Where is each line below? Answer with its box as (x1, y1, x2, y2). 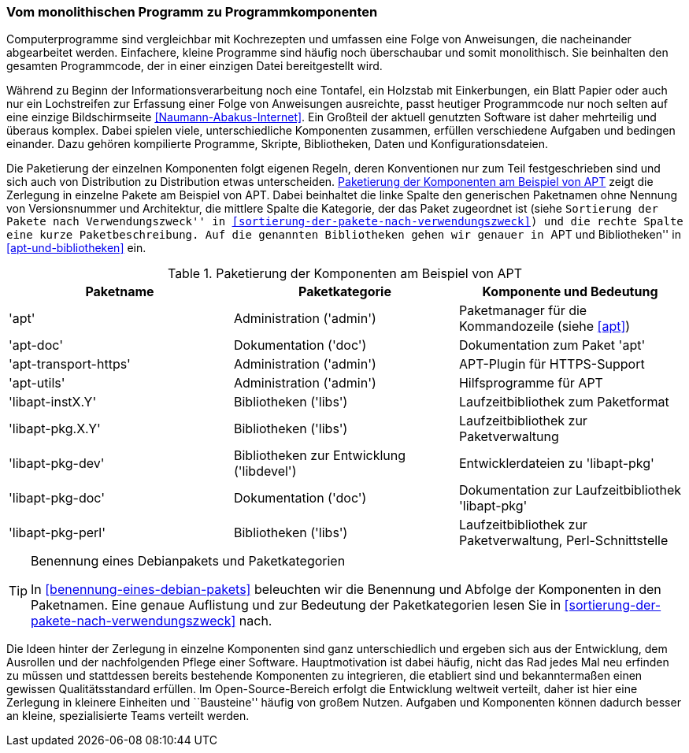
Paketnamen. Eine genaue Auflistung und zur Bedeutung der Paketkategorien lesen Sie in (31, 597, 561, 614)
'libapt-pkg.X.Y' (9, 421, 101, 437)
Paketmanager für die (458, 302, 587, 319)
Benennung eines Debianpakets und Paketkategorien (31, 553, 346, 569)
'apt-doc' (9, 337, 63, 354)
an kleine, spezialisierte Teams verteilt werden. (6, 709, 250, 723)
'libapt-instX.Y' (9, 394, 97, 410)
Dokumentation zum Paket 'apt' (458, 337, 646, 354)
